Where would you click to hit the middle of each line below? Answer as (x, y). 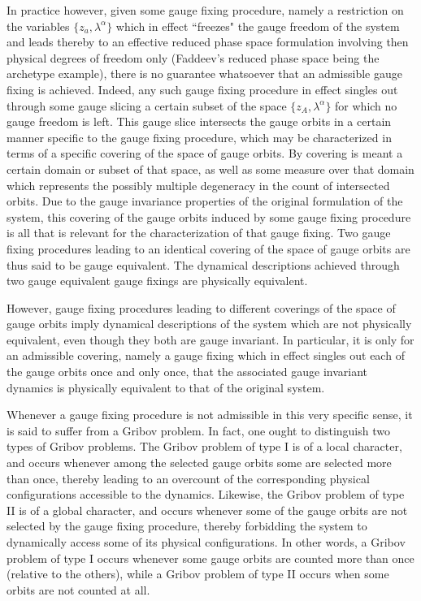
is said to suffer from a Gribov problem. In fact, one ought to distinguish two (198, 430)
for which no (366, 105)
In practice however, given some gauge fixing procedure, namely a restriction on (205, 10)
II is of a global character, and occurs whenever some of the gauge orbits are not (207, 510)
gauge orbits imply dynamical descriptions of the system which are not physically (209, 324)
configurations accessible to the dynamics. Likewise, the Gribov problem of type (206, 494)
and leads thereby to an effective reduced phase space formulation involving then (208, 42)
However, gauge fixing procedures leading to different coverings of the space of (201, 307)
